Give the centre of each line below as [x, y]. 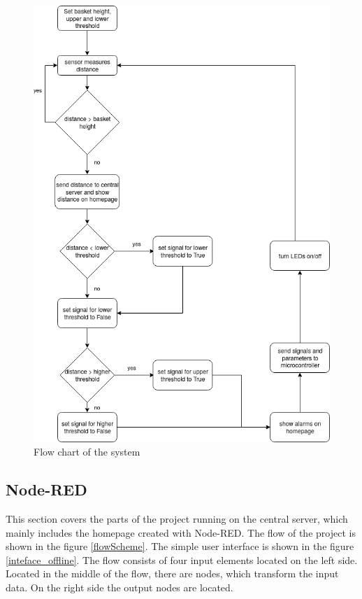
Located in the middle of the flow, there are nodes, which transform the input [172, 573]
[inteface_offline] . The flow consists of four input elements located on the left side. [182, 559]
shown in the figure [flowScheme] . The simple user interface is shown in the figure [180, 546]
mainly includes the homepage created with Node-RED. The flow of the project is [181, 532]
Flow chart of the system [87, 452]
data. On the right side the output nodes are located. [120, 587]
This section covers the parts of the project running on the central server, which [177, 519]
